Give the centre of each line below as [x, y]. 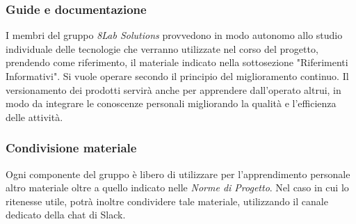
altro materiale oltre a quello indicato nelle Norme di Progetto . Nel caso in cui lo [177, 187]
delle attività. [34, 117]
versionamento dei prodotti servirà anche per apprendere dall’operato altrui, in [173, 89]
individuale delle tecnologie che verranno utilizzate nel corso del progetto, [162, 48]
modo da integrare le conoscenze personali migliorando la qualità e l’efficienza [171, 103]
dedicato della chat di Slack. [66, 215]
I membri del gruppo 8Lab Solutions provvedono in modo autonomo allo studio [174, 35]
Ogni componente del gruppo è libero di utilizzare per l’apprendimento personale [178, 174]
